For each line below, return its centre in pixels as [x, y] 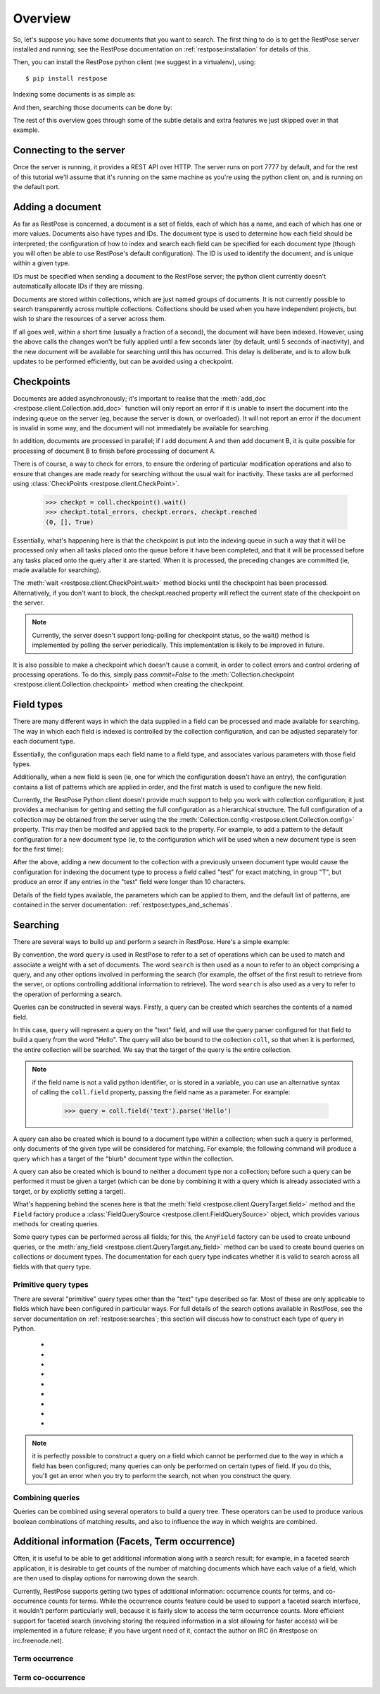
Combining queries [46, 1497]
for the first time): [38, 849]
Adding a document [57, 207]
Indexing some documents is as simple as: [75, 95]
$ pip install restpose [66, 78]
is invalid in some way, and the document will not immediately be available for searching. [142, 428]
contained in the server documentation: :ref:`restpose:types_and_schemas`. [123, 905]
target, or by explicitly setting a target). [69, 1191]
